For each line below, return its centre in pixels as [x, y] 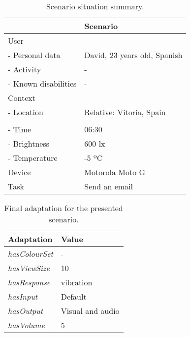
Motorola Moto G [115, 172]
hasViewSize [29, 268]
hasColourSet [31, 254]
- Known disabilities [42, 83]
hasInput [23, 296]
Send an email [109, 186]
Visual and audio [90, 311]
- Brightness [29, 143]
